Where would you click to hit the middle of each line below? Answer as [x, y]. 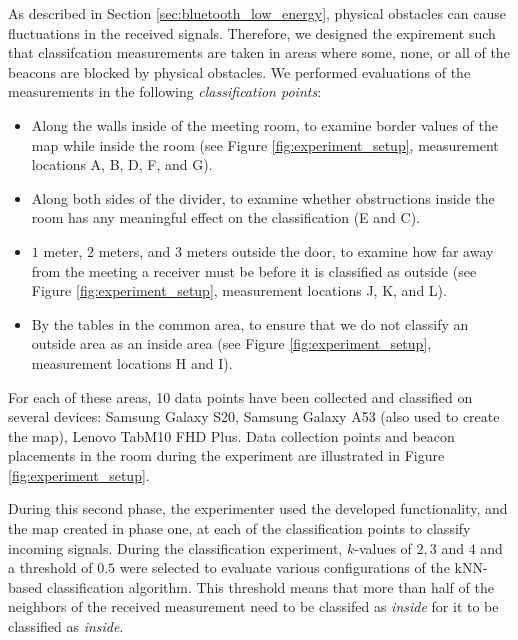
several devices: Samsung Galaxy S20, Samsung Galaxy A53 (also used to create [254, 416]
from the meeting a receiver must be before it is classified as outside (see [254, 270]
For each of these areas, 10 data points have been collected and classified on [240, 396]
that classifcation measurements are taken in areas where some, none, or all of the [259, 52]
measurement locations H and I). [132, 362]
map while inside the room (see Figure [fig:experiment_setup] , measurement [265, 144]
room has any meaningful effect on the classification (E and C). [225, 217]
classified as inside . [66, 626]
